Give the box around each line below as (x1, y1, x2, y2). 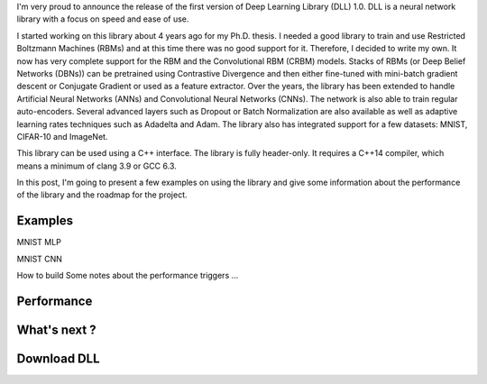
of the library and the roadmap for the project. (16, 189, 188, 200)
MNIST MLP (16, 237, 62, 248)
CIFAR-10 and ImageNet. (16, 131, 108, 142)
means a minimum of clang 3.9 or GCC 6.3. (16, 160, 178, 171)
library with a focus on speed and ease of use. (16, 14, 189, 24)
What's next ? (16, 322, 96, 337)
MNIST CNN (16, 253, 63, 264)
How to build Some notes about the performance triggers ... (16, 270, 239, 281)
